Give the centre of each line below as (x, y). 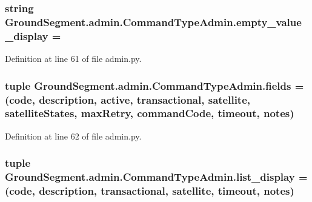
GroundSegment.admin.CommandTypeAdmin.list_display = (156, 177)
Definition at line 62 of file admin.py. (73, 136)
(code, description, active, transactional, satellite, (128, 99)
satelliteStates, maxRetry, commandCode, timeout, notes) (150, 113)
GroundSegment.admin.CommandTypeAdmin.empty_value (153, 22)
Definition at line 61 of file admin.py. (73, 59)
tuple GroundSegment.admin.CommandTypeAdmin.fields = (154, 85)
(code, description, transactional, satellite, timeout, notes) (150, 191)
